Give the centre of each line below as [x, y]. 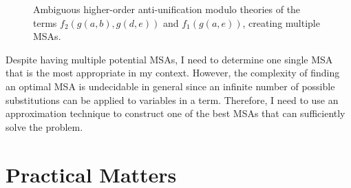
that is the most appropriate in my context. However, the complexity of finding [173, 73]
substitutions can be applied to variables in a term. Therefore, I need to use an [172, 100]
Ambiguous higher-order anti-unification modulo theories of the [167, 9]
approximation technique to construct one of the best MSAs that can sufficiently [175, 113]
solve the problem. [44, 126]
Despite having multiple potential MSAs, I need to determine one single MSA [169, 59]
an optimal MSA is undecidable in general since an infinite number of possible [170, 86]
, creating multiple [281, 22]
